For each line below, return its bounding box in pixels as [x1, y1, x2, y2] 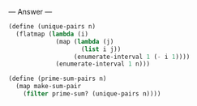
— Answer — [8, 7, 53, 16]
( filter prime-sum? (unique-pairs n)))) [23, 90, 161, 98]
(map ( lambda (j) [55, 37, 114, 45]
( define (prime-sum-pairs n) [8, 74, 107, 83]
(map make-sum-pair [15, 83, 82, 91]
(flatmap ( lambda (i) [15, 30, 89, 38]
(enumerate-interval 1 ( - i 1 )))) [73, 53, 191, 61]
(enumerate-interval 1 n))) [55, 60, 151, 68]
